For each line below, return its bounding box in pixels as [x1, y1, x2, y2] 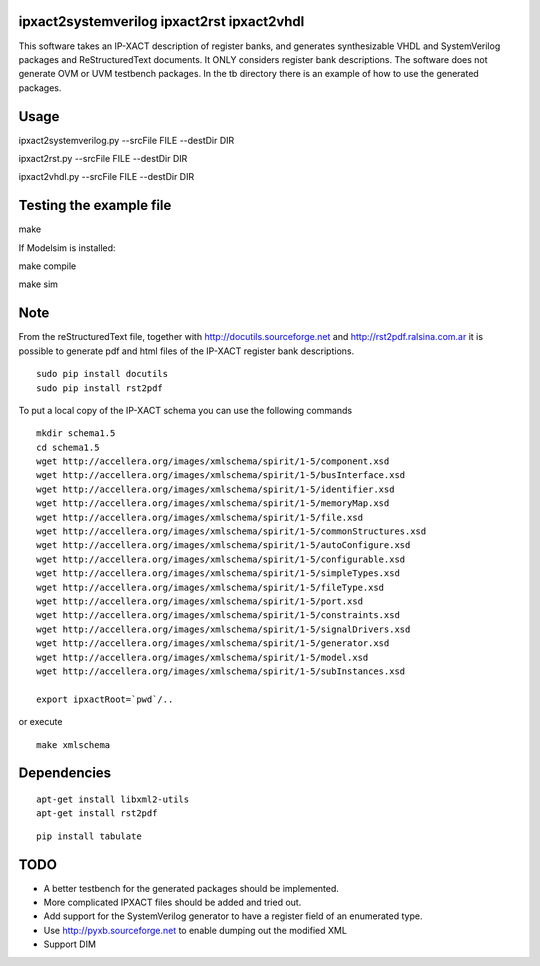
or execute [18, 716, 63, 728]
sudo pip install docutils [36, 368, 169, 380]
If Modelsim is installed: [18, 241, 116, 254]
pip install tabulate [36, 830, 142, 842]
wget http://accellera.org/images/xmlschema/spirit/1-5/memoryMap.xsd [36, 498, 390, 509]
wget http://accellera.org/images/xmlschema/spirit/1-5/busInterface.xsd [36, 470, 406, 481]
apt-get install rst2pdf [36, 808, 158, 819]
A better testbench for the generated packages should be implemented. [43, 882, 340, 894]
